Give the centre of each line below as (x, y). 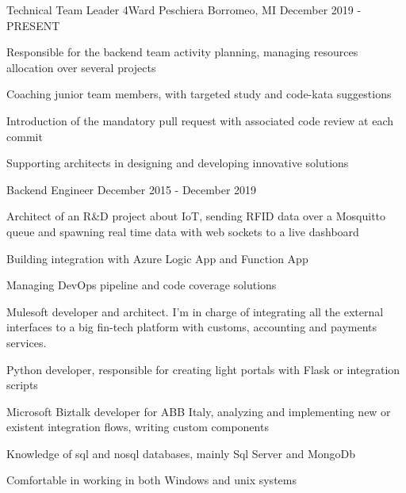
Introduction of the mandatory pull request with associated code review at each (200, 120)
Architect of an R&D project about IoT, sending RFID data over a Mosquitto (196, 216)
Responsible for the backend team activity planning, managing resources (182, 52)
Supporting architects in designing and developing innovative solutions (178, 163)
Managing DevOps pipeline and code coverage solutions (142, 285)
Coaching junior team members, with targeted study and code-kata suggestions (199, 94)
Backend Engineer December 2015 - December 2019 (132, 189)
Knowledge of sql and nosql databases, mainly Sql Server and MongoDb (181, 453)
